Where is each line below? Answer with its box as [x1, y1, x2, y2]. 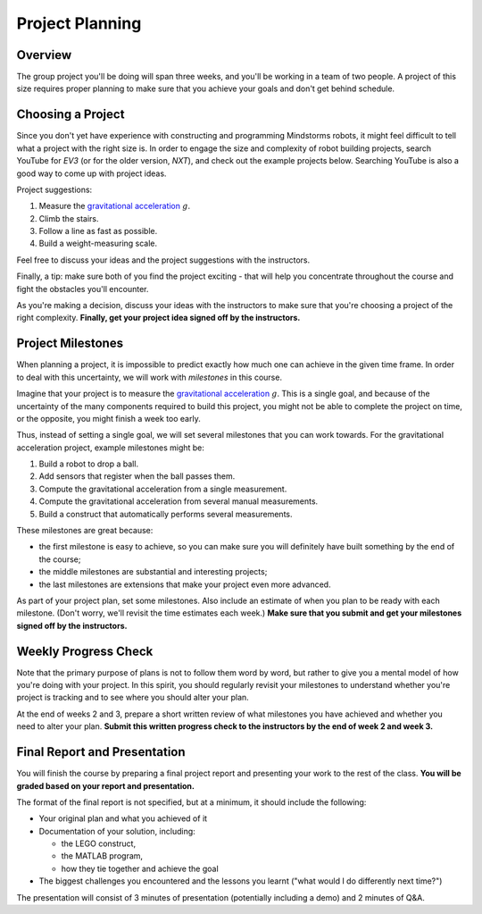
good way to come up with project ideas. [16, 168, 167, 179]
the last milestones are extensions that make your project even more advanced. [38, 579, 331, 590]
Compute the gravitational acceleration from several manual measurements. [38, 496, 319, 507]
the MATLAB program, [61, 851, 143, 861]
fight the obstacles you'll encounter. [16, 283, 149, 294]
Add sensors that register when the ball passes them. [38, 471, 236, 482]
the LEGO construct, [61, 838, 137, 849]
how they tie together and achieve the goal [61, 863, 219, 874]
